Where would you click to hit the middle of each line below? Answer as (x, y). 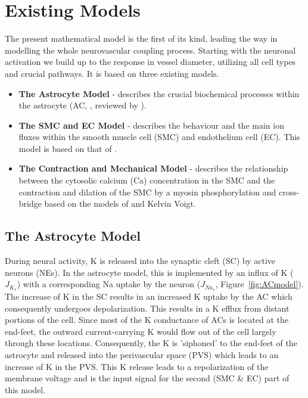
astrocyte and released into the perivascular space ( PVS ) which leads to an (142, 355)
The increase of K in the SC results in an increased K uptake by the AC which (149, 296)
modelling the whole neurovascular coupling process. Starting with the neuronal (150, 50)
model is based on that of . (68, 148)
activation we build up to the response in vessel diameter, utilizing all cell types (150, 62)
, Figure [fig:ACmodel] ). (259, 284)
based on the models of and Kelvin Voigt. (120, 203)
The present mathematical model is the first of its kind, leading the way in (141, 38)
